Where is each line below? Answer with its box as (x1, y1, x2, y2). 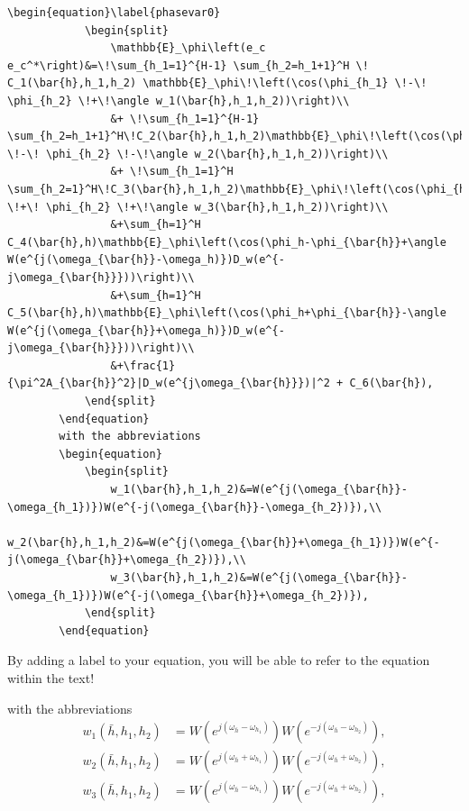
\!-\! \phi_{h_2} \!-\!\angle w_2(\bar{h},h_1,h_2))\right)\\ (7, 147, 389, 160)
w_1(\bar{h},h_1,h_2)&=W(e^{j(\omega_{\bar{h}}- (110, 483, 408, 497)
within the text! (7, 668, 95, 687)
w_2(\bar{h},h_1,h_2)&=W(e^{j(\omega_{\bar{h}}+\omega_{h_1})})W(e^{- (7, 535, 440, 549)
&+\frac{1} (110, 359, 176, 372)
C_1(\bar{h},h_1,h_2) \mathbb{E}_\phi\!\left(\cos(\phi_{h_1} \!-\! (7, 77, 428, 90)
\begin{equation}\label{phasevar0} (7, 6, 221, 19)
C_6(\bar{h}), (349, 377, 434, 390)
